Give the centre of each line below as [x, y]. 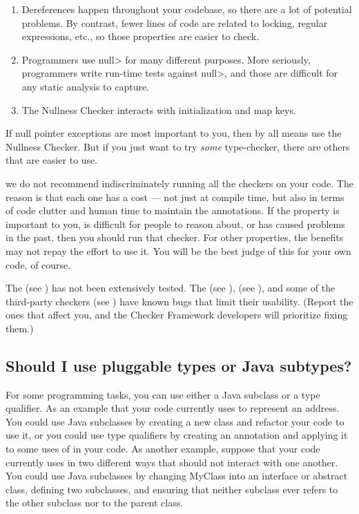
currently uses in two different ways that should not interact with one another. [172, 462]
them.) [20, 328]
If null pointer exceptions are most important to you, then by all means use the [174, 133]
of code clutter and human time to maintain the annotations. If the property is [173, 210]
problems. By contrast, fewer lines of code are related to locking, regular [175, 22]
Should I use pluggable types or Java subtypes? [179, 365]
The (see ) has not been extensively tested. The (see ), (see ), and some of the [171, 288]
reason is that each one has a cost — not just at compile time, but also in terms [175, 197]
